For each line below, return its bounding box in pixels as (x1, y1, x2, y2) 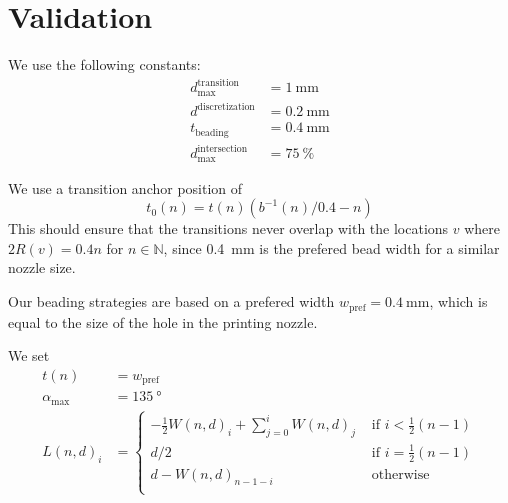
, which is (429, 291, 488, 312)
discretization (197, 101, 255, 112)
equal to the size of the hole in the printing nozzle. (8, 311, 318, 332)
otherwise (371, 467, 430, 482)
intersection (197, 143, 248, 154)
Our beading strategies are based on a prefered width (8, 291, 335, 312)
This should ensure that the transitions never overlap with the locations (8, 218, 449, 239)
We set (8, 345, 50, 366)
